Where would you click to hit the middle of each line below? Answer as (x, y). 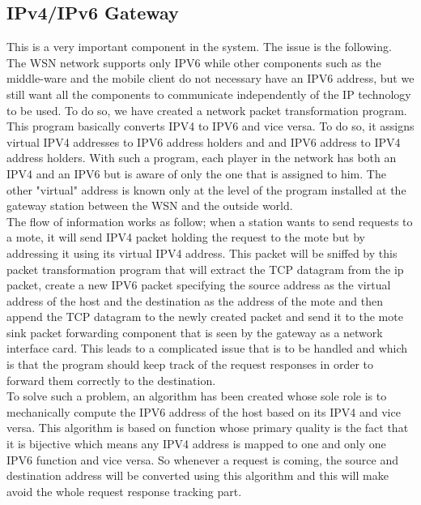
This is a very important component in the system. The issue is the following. (199, 47)
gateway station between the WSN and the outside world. (150, 205)
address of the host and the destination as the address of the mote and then (195, 300)
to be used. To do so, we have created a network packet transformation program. (207, 110)
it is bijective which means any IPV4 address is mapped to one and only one (196, 444)
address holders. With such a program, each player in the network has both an (202, 158)
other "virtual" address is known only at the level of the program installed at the (206, 189)
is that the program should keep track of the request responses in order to (190, 364)
